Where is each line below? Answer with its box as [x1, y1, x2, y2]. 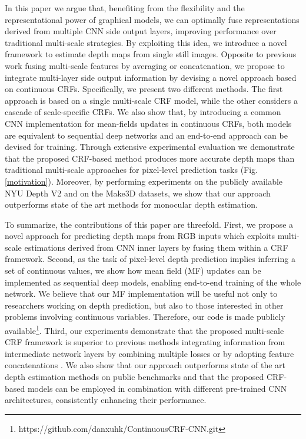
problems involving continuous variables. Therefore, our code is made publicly [5, 310, 285, 323]
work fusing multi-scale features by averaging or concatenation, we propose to [5, 59, 285, 71]
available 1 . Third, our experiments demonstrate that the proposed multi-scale [5, 323, 284, 336]
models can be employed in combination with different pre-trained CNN [27, 382, 287, 394]
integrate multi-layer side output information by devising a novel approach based [5, 71, 297, 83]
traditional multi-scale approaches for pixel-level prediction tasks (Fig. [5, 163, 258, 176]
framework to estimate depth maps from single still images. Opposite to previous [5, 48, 297, 60]
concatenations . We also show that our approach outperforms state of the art [5, 359, 285, 371]
